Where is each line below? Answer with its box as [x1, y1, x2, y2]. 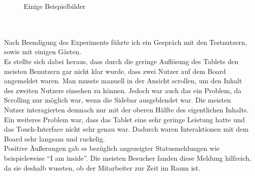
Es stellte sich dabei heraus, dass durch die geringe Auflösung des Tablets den [4, 56, 239, 66]
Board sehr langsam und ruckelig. [4, 133, 105, 143]
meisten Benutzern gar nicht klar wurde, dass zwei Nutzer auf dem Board [4, 66, 226, 76]
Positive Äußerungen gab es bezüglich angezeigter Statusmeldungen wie [4, 143, 220, 153]
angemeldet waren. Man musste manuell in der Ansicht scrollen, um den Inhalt [4, 75, 242, 86]
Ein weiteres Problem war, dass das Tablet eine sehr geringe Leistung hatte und [4, 114, 245, 124]
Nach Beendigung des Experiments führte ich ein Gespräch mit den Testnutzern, [4, 36, 247, 47]
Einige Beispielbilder [24, 1, 86, 11]
